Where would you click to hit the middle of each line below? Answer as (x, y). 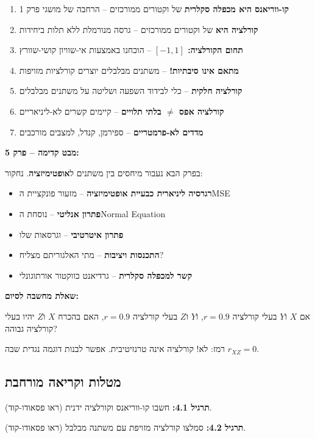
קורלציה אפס (202, 111)
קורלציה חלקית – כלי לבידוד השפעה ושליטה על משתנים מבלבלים (131, 91)
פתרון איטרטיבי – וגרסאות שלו (71, 234)
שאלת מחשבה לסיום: (42, 296)
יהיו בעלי (20, 316)
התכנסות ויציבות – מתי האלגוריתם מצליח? (91, 255)
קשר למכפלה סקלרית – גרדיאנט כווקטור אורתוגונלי (106, 275)
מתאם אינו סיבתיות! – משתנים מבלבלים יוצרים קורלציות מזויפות (129, 70)
